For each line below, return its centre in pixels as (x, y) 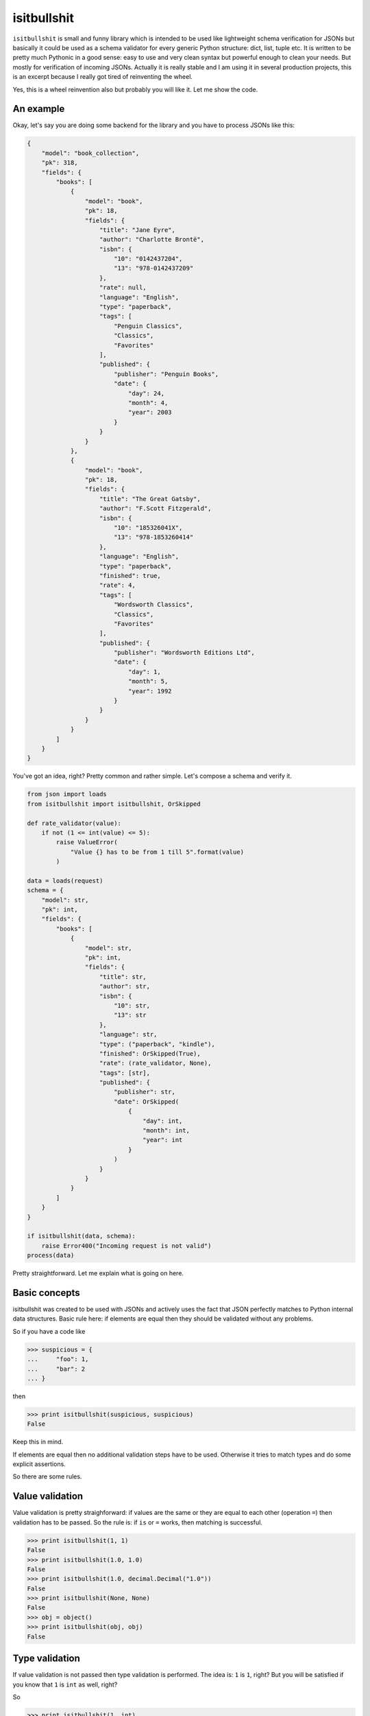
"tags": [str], (125, 1073)
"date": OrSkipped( (146, 1101)
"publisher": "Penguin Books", (166, 374)
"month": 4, (148, 403)
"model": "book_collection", (90, 153)
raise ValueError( (87, 842)
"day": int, (163, 1121)
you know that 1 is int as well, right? (65, 1684)
